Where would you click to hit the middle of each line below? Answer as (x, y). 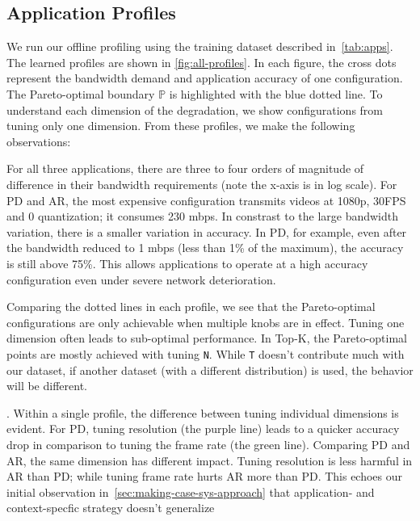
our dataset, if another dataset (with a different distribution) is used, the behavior (210, 370)
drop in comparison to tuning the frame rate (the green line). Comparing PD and (208, 444)
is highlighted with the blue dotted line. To (276, 93)
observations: (39, 141)
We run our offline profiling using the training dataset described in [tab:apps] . (200, 46)
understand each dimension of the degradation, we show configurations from (195, 109)
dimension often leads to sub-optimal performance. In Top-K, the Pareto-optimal (207, 338)
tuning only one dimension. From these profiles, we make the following (181, 126)
